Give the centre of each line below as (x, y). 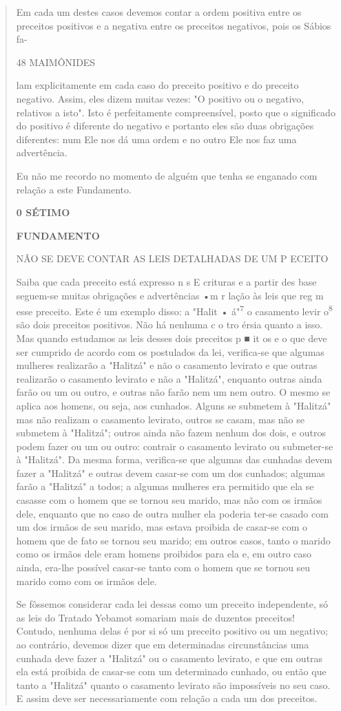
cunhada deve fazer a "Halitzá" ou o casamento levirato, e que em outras (169, 658)
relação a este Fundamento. (74, 189)
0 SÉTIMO (43, 212)
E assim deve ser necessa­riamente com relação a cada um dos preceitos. (167, 698)
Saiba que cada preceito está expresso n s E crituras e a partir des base (166, 281)
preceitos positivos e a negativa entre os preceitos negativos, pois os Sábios (174, 25)
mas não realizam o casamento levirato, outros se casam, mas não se (161, 419)
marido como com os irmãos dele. (86, 581)
